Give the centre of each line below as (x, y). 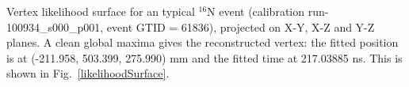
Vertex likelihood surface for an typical (101, 11)
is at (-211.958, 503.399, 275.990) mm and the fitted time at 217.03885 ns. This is (204, 57)
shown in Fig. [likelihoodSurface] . (88, 73)
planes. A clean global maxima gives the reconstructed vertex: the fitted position (203, 42)
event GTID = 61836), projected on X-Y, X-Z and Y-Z (241, 26)
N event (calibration (256, 11)
